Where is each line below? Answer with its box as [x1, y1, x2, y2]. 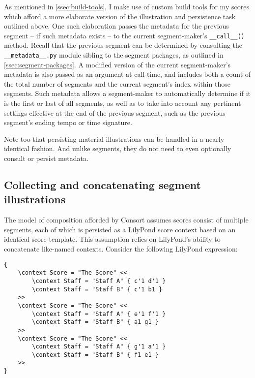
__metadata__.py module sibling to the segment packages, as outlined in [4, 50, 224, 60]
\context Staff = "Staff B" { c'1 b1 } [32, 285, 163, 293]
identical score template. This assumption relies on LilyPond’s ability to [4, 234, 221, 244]
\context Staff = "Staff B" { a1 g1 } [32, 318, 159, 326]
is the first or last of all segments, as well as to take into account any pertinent [4, 98, 241, 108]
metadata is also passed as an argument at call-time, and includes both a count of [4, 69, 251, 79]
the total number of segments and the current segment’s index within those [4, 78, 230, 89]
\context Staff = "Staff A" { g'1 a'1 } [32, 343, 166, 350]
